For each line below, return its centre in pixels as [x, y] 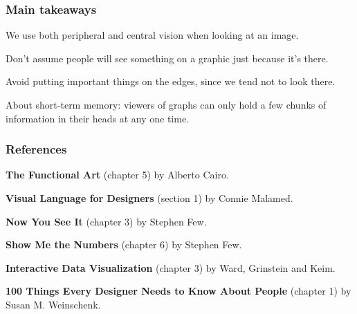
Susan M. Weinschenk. [53, 304]
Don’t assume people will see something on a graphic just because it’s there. [167, 58]
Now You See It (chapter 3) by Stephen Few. [106, 221]
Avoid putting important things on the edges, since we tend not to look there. [171, 81]
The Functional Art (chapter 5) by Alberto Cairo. [117, 175]
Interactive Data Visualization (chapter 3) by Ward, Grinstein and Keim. [171, 267]
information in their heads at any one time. [98, 118]
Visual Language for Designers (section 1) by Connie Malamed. [149, 198]
